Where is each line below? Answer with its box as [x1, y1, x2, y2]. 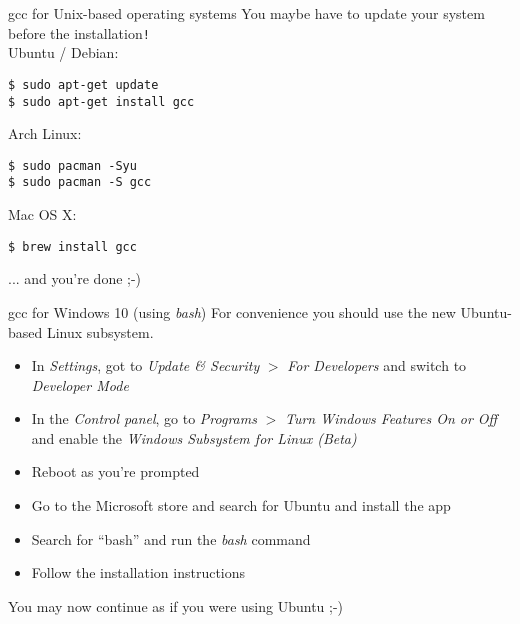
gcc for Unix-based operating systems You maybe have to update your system [8, 3, 485, 23]
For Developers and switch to [287, 355, 467, 376]
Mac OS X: [8, 204, 77, 225]
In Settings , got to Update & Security [31, 355, 260, 376]
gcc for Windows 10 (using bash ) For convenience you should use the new [8, 301, 456, 322]
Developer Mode [31, 374, 129, 395]
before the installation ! [8, 22, 150, 43]
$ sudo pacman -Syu [8, 158, 137, 173]
